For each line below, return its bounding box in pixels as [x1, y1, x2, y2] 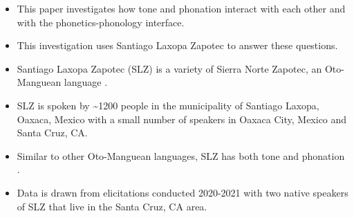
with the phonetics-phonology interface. [17, 15, 185, 29]
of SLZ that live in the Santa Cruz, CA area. [17, 199, 207, 213]
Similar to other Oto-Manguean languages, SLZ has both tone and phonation [17, 148, 345, 163]
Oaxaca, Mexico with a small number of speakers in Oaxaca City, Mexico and [17, 111, 347, 126]
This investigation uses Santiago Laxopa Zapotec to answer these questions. [17, 38, 338, 53]
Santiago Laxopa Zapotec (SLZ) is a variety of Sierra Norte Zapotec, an [17, 61, 322, 75]
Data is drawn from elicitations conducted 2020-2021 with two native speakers [17, 185, 348, 199]
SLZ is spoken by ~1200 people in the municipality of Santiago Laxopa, [17, 98, 319, 112]
